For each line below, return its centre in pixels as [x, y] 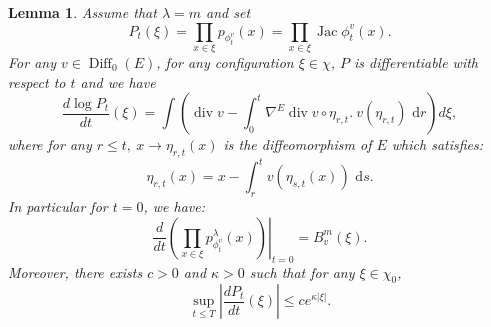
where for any [50, 144]
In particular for [58, 206]
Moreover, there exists [75, 271]
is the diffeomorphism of [297, 144]
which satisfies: [437, 144]
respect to [37, 81]
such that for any [302, 271]
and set [228, 12]
